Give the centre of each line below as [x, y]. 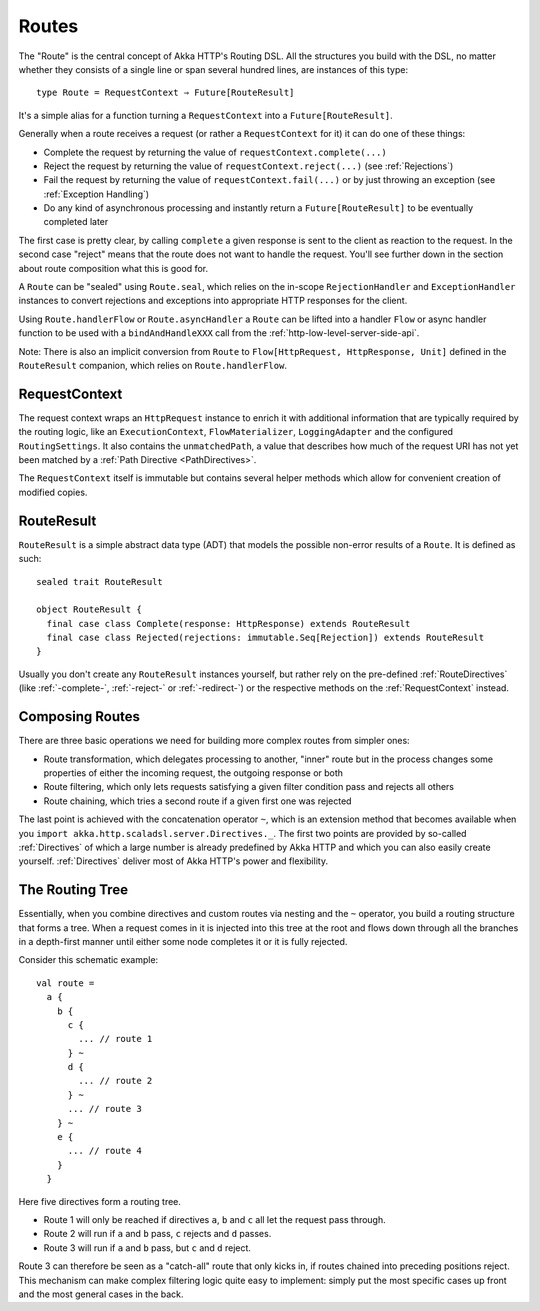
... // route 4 [104, 1151]
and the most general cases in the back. [101, 1294]
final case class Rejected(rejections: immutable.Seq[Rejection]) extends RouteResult [265, 638]
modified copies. [53, 492]
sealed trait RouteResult [100, 581]
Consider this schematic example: [88, 960]
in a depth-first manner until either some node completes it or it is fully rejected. [183, 941]
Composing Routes [79, 716]
